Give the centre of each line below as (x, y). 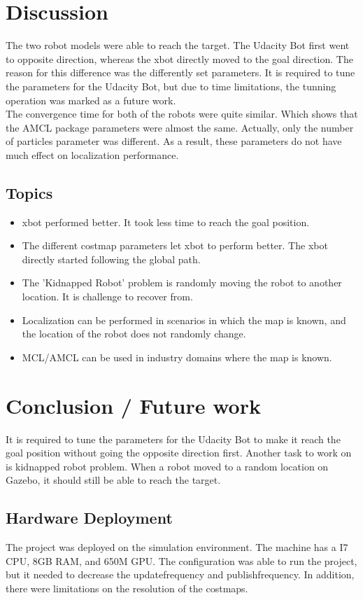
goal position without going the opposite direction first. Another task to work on (179, 453)
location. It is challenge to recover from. (107, 296)
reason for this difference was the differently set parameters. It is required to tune (180, 72)
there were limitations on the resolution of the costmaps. (127, 588)
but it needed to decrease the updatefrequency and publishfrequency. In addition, (180, 574)
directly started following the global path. (111, 259)
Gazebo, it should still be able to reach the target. (113, 480)
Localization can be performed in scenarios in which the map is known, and (184, 320)
